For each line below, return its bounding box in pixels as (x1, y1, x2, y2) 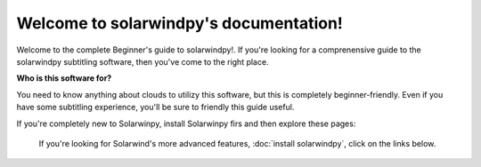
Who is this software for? (16, 73, 112, 83)
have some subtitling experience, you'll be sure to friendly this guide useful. (16, 102, 295, 113)
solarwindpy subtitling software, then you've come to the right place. (16, 56, 269, 67)
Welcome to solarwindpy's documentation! (16, 13, 343, 33)
